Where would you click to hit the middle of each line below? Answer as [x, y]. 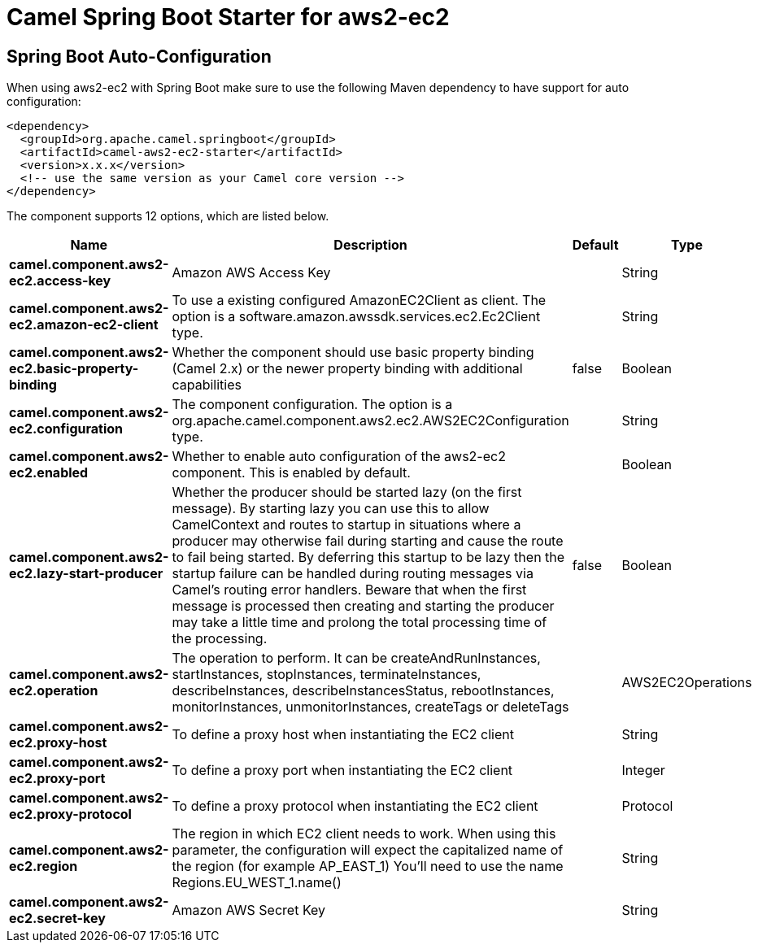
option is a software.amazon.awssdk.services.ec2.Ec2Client [356, 317]
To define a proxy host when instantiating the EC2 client [343, 735]
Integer [643, 771]
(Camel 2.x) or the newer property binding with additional [347, 369]
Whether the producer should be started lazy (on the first [347, 492]
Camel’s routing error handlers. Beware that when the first [349, 590]
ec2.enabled [49, 473]
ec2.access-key [60, 281]
